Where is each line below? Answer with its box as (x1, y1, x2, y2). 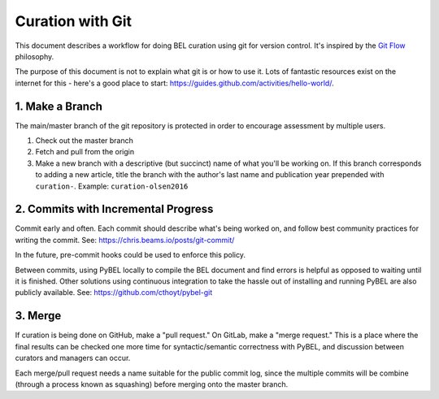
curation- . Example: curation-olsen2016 (35, 181, 189, 191)
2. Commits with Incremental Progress (15, 202, 214, 216)
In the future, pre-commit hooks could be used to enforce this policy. (15, 250, 246, 260)
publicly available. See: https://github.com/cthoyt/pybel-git (15, 288, 213, 297)
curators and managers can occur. (15, 353, 131, 363)
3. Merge (15, 309, 62, 323)
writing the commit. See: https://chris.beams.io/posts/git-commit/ (15, 235, 235, 245)
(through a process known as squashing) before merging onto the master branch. (15, 379, 289, 389)
